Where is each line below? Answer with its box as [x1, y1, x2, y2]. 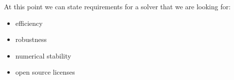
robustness [15, 34, 47, 44]
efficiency [15, 18, 43, 28]
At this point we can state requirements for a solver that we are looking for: [4, 1, 231, 11]
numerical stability [15, 50, 71, 60]
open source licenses [15, 67, 75, 77]
